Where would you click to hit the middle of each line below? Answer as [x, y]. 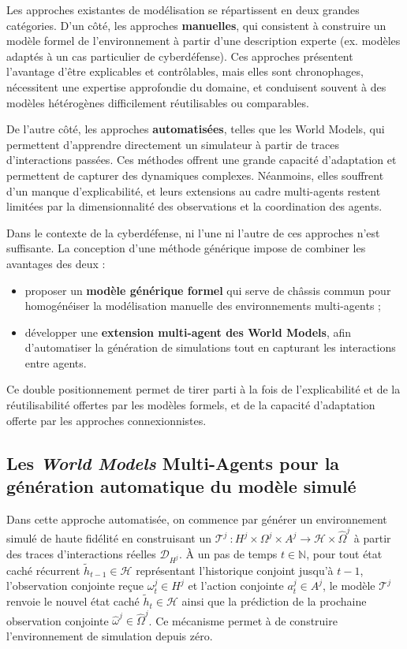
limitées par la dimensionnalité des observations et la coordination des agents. [194, 206]
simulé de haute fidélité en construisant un [109, 538]
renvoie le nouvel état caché [73, 601]
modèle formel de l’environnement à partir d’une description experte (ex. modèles [203, 41]
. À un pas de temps [228, 553]
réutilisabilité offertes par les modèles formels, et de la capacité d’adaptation [191, 405]
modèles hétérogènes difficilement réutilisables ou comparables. [158, 102]
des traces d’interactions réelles [81, 553]
